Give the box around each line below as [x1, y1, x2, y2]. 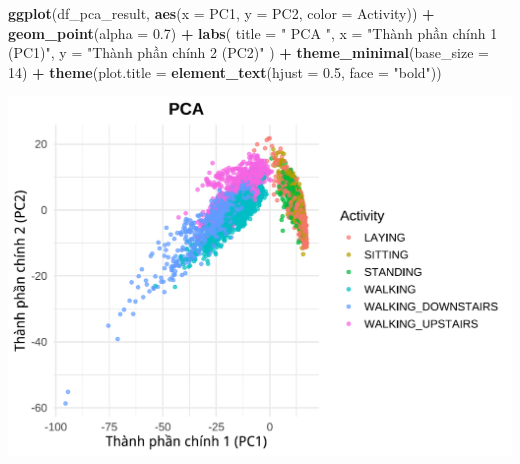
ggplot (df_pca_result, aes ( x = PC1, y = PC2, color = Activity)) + [8, 3, 435, 23]
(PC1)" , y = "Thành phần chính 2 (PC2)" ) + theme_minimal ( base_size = [8, 42, 489, 63]
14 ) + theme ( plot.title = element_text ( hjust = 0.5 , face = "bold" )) [8, 61, 442, 82]
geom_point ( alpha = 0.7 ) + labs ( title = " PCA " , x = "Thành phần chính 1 [8, 22, 498, 43]
